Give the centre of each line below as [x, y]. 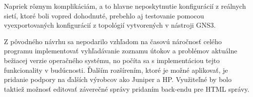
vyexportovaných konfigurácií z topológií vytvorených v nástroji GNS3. [110, 25]
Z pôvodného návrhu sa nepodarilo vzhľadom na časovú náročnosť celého [113, 41]
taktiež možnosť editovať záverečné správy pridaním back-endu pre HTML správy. [127, 89]
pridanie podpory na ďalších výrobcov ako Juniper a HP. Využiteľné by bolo [118, 79]
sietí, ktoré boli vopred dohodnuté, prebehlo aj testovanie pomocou [104, 15]
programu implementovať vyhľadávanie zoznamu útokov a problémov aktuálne [121, 51]
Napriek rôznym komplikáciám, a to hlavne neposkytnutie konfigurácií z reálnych [125, 6]
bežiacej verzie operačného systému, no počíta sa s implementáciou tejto [112, 60]
